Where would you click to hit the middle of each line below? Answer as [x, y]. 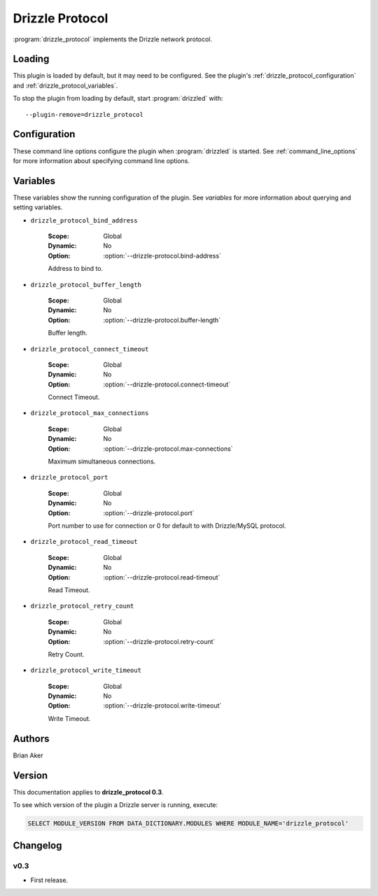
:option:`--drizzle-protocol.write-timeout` [162, 706]
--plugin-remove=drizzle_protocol [84, 114]
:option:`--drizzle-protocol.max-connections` [168, 449]
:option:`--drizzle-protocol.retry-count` [159, 641]
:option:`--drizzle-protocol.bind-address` [162, 255]
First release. [49, 880]
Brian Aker [28, 755]
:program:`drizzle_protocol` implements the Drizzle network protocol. [113, 39]
